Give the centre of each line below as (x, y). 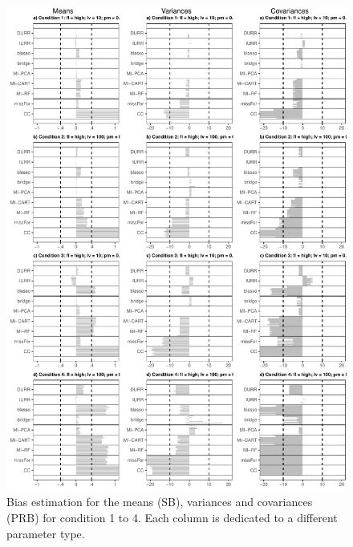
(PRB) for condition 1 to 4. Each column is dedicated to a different (172, 518)
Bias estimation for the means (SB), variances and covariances (160, 502)
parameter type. (46, 533)
